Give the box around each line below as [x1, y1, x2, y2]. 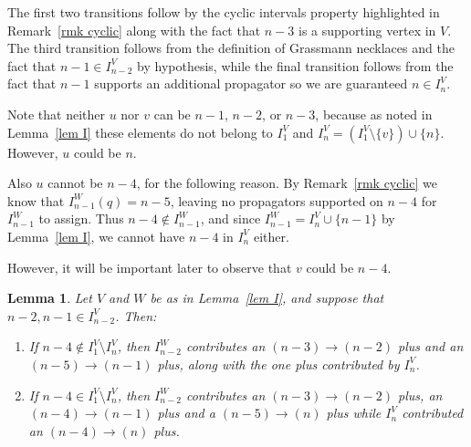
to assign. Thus [38, 209, 124, 228]
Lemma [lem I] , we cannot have [7, 226, 185, 245]
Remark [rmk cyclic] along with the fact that [7, 20, 261, 39]
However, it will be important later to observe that [7, 257, 292, 276]
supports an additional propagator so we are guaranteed [94, 74, 408, 93]
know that [7, 191, 65, 210]
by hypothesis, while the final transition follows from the [137, 56, 454, 75]
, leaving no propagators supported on [170, 191, 383, 210]
